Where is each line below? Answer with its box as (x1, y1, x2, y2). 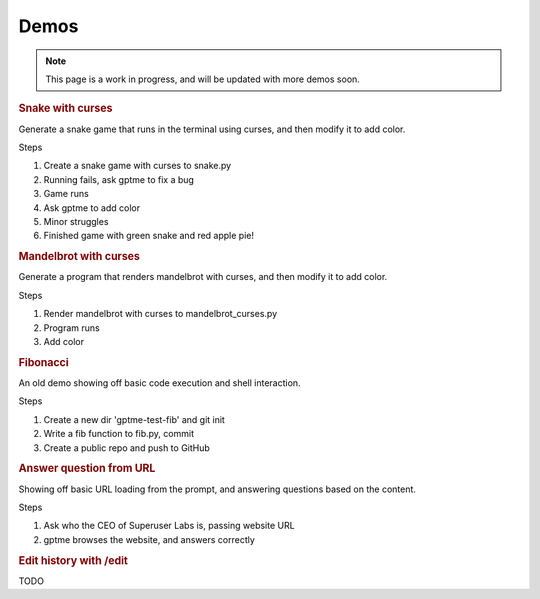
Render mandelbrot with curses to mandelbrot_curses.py (43, 308, 278, 320)
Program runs (43, 321, 100, 334)
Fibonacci (18, 355, 69, 369)
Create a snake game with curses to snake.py (43, 160, 232, 172)
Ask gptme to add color (43, 201, 140, 214)
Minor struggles (43, 215, 109, 227)
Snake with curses (18, 101, 113, 115)
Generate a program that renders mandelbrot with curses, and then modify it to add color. (18, 271, 388, 283)
